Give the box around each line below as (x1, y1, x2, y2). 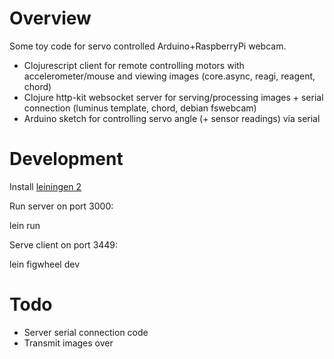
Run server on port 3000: (9, 200, 114, 212)
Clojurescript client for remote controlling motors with (23, 59, 245, 71)
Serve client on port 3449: (9, 238, 119, 251)
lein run (9, 219, 41, 231)
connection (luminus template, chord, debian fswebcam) (23, 102, 257, 114)
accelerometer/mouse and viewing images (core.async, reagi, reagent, (23, 70, 316, 82)
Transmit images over (23, 337, 114, 349)
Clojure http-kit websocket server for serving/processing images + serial (23, 91, 324, 103)
